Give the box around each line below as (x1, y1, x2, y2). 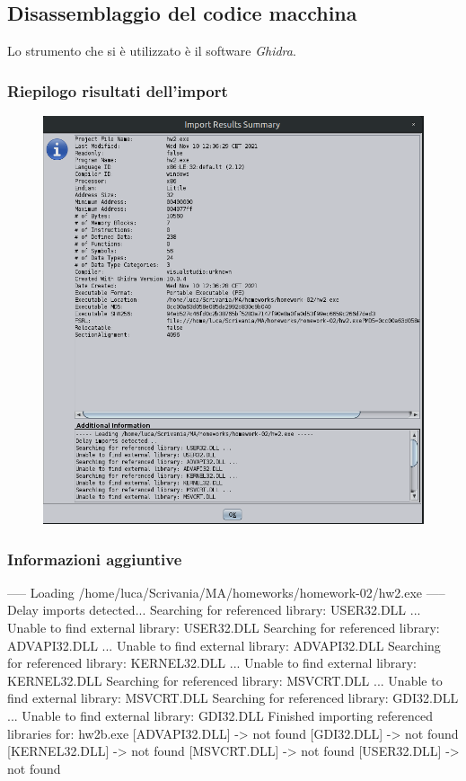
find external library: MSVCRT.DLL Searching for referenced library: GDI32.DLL (7, 688, 459, 707)
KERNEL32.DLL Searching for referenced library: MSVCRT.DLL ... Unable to (7, 670, 443, 689)
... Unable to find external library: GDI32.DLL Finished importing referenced (7, 706, 433, 725)
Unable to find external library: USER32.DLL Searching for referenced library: (7, 618, 440, 637)
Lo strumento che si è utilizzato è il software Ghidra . (7, 41, 296, 60)
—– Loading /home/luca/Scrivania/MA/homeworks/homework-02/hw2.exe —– (7, 582, 445, 601)
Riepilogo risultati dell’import (7, 79, 228, 102)
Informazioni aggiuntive (7, 547, 182, 570)
